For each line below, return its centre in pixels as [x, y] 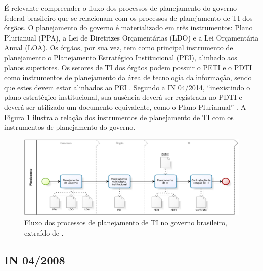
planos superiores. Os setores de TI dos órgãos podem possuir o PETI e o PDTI [128, 67]
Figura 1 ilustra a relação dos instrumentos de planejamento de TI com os [119, 117]
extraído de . [44, 232]
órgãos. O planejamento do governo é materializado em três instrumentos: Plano [128, 28]
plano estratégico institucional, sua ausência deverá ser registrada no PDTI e [123, 97]
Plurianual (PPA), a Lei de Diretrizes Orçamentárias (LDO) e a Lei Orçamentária [131, 37]
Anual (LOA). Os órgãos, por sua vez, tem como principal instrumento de [119, 47]
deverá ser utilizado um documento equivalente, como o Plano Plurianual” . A [125, 107]
